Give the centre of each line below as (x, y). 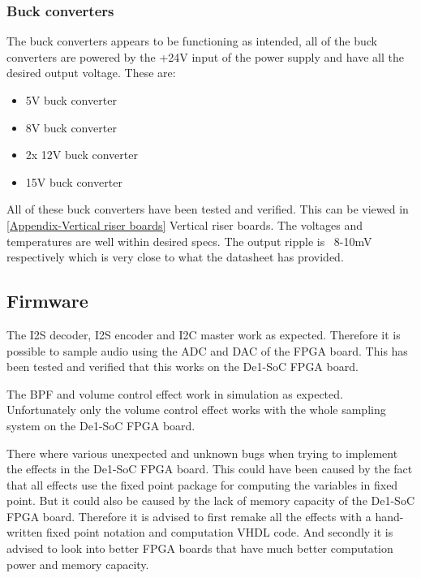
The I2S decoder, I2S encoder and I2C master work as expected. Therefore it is (204, 334)
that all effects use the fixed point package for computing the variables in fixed (202, 484)
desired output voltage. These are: (91, 73)
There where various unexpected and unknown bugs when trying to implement (202, 453)
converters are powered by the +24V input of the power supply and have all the (205, 56)
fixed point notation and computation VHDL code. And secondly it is (220, 532)
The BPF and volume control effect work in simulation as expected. (175, 393)
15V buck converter (74, 181)
